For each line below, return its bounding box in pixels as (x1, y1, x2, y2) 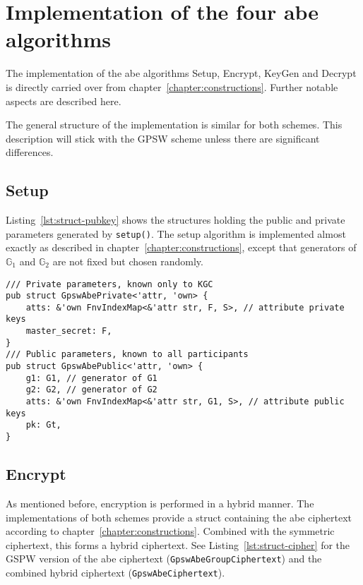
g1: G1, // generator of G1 (25, 373, 157, 383)
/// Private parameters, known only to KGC (6, 279, 213, 289)
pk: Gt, (25, 420, 61, 430)
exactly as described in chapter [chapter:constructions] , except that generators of (6, 240, 357, 255)
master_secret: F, (25, 326, 112, 337)
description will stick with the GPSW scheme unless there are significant (6, 131, 320, 145)
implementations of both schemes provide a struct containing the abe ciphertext (6, 509, 352, 524)
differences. (6, 145, 54, 159)
